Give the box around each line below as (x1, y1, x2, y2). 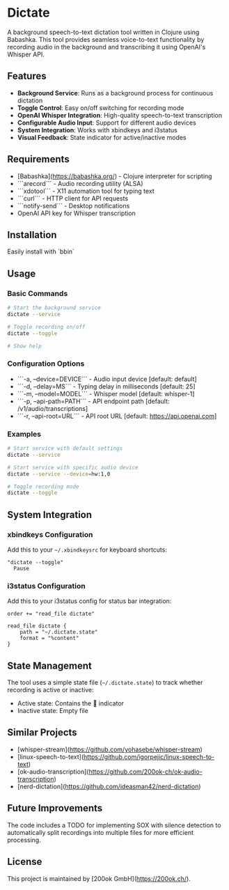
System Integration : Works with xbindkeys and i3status (17, 125, 177, 134)
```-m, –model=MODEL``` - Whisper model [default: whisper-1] (17, 389, 195, 398)
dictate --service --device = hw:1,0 (7, 470, 111, 478)
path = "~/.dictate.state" (19, 629, 98, 636)
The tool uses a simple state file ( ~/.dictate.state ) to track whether (7, 678, 203, 687)
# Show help (7, 343, 42, 350)
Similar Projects (7, 726, 78, 739)
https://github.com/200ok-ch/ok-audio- (88, 767, 203, 776)
